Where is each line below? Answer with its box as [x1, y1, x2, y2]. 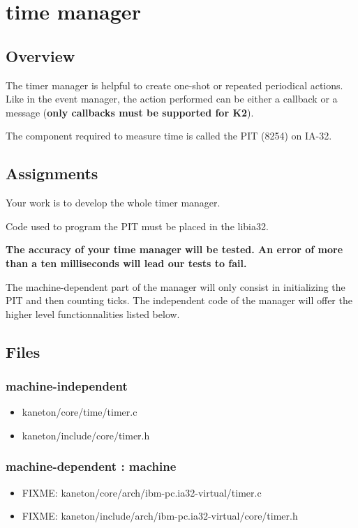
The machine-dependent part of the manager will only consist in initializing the [6, 279, 345, 294]
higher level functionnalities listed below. [6, 306, 180, 321]
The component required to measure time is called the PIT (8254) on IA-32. [6, 128, 332, 143]
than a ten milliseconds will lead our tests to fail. [6, 255, 247, 270]
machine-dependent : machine [6, 458, 177, 475]
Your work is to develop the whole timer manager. [6, 195, 221, 210]
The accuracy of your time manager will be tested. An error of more [6, 242, 343, 257]
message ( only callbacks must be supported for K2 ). [6, 105, 254, 119]
